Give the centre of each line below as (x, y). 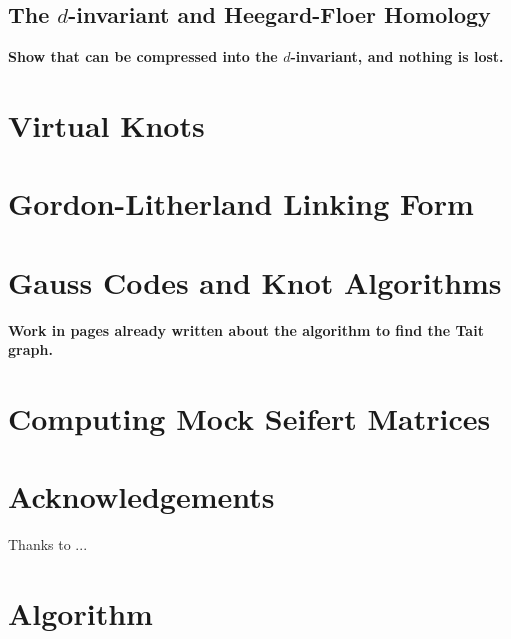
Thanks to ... (48, 544)
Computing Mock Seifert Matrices (249, 418)
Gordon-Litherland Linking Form (241, 203)
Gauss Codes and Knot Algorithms (255, 281)
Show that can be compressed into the (143, 56)
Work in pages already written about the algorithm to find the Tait (246, 329)
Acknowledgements (141, 496)
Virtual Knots (106, 124)
